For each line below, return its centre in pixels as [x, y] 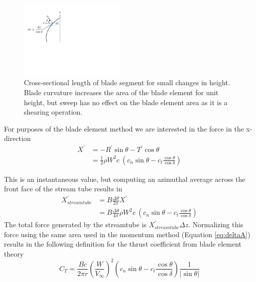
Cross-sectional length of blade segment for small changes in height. [127, 82]
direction [17, 138]
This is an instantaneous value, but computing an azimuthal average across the [125, 179]
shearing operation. [53, 112]
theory [14, 253]
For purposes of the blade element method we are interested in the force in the [124, 128]
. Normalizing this [216, 224]
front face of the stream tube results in [63, 189]
